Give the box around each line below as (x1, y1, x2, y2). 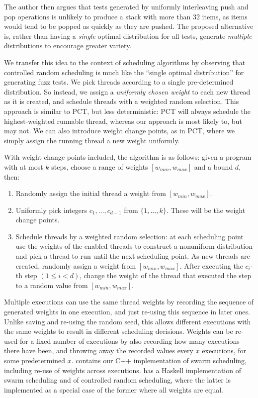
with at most (4, 161, 43, 172)
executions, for (202, 345, 247, 356)
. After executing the (179, 260, 243, 271)
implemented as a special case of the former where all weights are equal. (4, 384, 223, 395)
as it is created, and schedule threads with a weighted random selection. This (4, 96, 239, 106)
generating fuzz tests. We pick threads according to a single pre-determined (4, 77, 234, 87)
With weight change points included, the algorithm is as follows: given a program (4, 152, 252, 162)
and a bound (194, 161, 233, 172)
